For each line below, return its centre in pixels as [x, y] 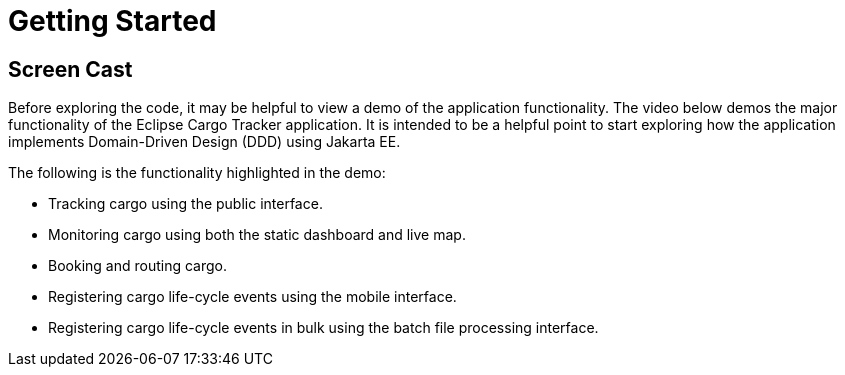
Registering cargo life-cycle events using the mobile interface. [252, 297]
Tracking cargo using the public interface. [185, 204]
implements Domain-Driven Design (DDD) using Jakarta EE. [204, 142]
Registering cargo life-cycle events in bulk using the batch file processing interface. [323, 328]
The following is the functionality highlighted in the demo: [197, 173]
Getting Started [112, 21]
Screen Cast [70, 69]
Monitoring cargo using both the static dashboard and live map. [257, 235]
